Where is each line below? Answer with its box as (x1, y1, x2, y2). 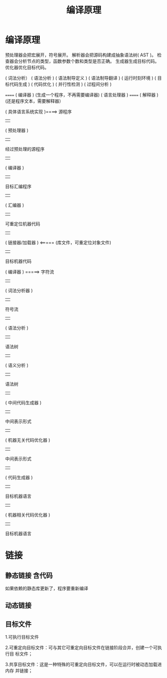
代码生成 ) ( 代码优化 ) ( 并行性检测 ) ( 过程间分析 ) (9, 81, 112, 87)
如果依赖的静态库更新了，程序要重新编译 (5, 585, 88, 591)
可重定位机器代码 (5, 220, 40, 227)
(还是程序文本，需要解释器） (5, 98, 64, 104)
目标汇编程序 (5, 183, 31, 189)
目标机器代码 (5, 258, 31, 264)
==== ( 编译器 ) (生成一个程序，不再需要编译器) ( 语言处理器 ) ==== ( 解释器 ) (5, 92, 159, 98)
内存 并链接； (5, 668, 33, 674)
